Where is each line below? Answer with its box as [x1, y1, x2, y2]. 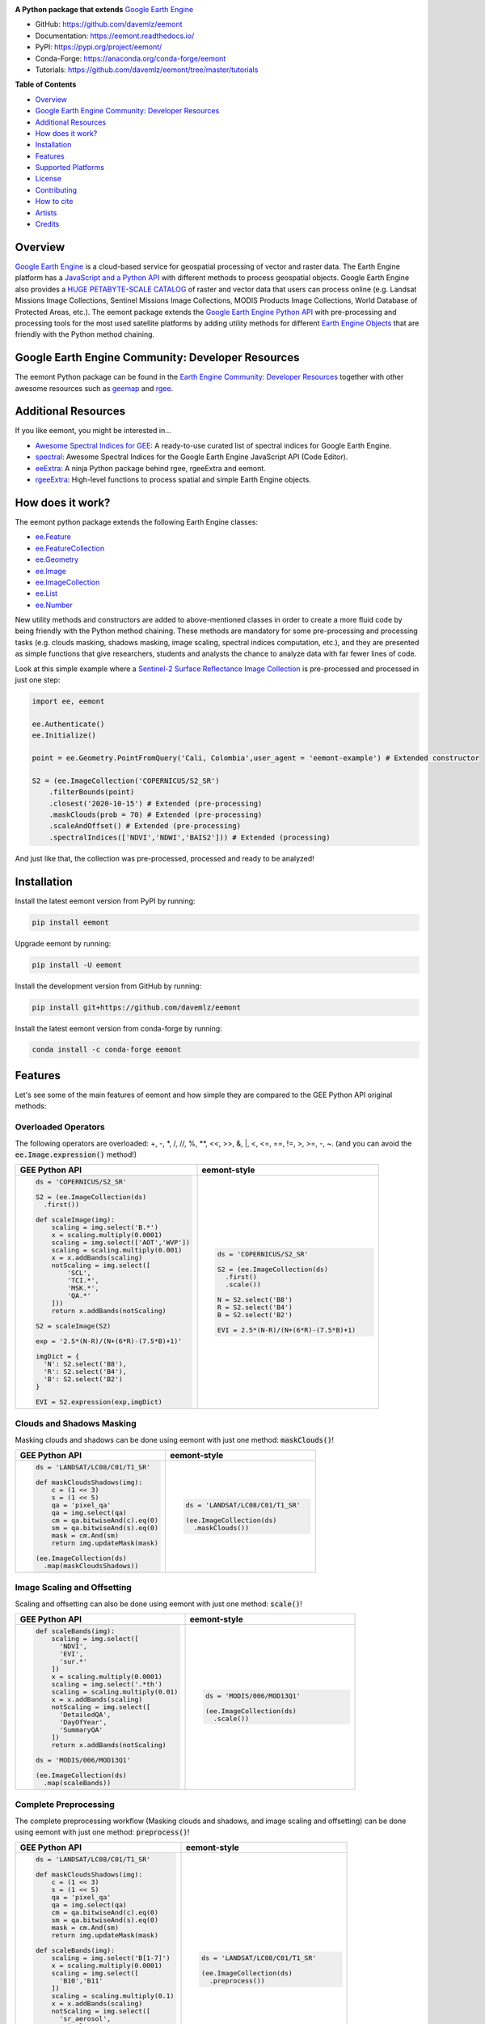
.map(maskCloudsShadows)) [43, 1562, 139, 1571]
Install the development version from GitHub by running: [15, 980, 202, 991]
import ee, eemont [32, 697, 105, 706]
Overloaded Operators [15, 1121, 105, 1133]
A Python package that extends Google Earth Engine [15, 5, 194, 14]
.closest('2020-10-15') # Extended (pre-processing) [48, 798, 263, 808]
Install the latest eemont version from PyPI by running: [15, 895, 196, 906]
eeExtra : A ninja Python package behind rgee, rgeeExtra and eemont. [35, 463, 266, 473]
